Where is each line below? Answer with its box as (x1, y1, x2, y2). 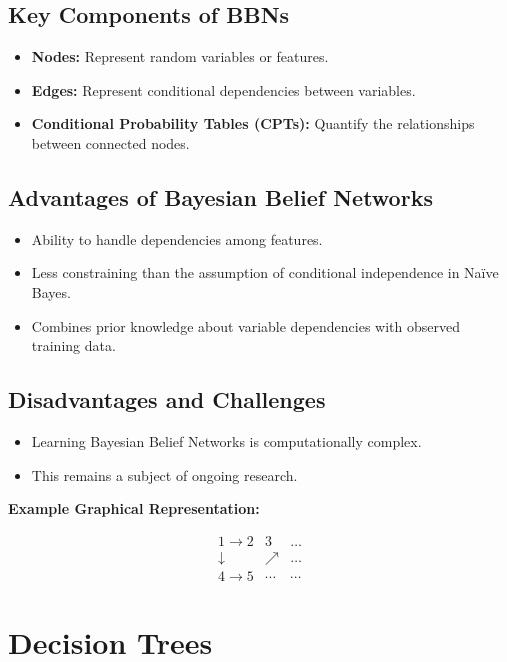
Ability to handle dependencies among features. (31, 228, 323, 249)
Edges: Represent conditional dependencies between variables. (31, 79, 416, 100)
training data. (31, 335, 116, 356)
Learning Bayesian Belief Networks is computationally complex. (31, 430, 422, 451)
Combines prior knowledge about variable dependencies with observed (31, 315, 460, 336)
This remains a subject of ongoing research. (31, 464, 298, 485)
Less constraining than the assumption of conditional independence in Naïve (31, 262, 499, 283)
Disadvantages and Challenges (8, 384, 326, 415)
